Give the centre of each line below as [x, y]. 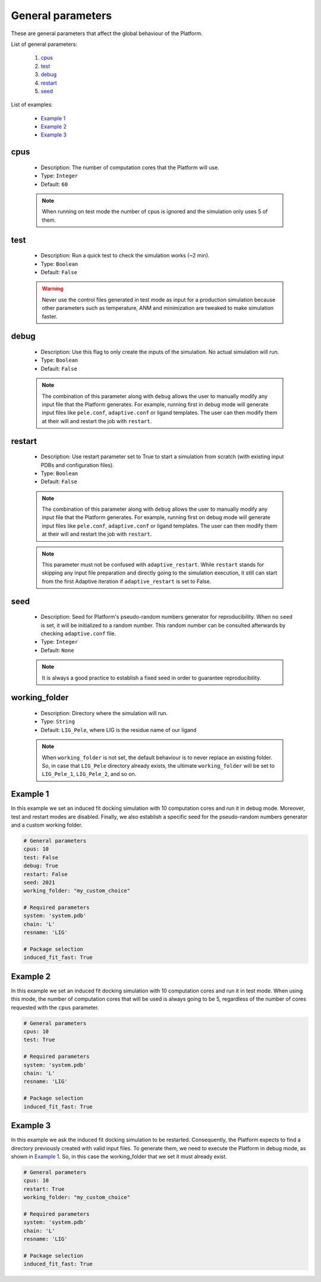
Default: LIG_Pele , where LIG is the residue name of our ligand [119, 730]
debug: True [41, 866]
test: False [41, 857]
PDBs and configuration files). [77, 465]
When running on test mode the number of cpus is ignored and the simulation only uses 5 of [155, 212]
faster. [50, 316]
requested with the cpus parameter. [55, 1007]
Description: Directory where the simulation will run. [104, 713]
